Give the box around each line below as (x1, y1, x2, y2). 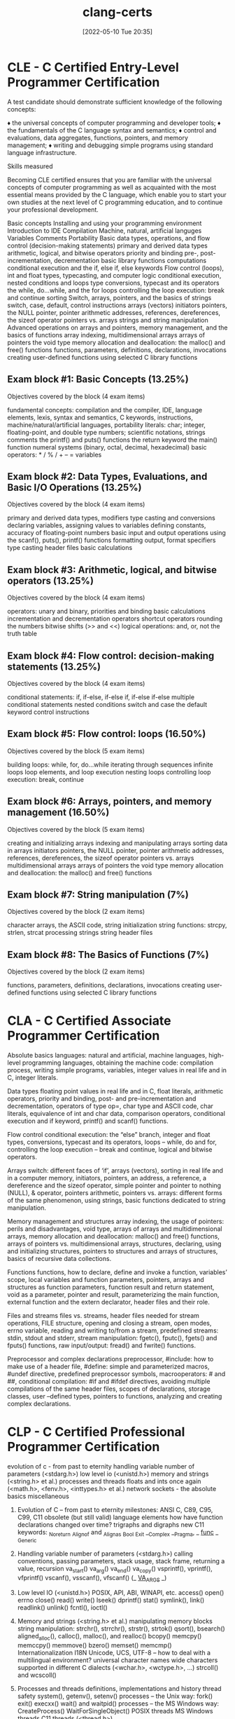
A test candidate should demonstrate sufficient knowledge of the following (7, 97, 222, 106)
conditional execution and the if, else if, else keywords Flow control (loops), (7, 264, 225, 272)
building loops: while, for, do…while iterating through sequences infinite (7, 760, 213, 769)
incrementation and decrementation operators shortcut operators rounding (7, 614, 222, 623)
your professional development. (7, 205, 99, 214)
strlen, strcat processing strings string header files (7, 929, 153, 937)
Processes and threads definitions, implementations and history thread (17, 1685, 222, 1693)
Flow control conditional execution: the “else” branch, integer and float (7, 1131, 211, 1139)
